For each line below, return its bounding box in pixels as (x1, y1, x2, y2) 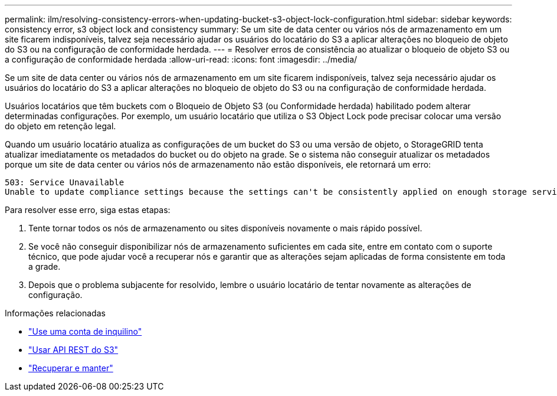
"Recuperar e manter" (28, 363, 113, 373)
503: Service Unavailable (5, 178, 124, 187)
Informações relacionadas (5, 308, 106, 318)
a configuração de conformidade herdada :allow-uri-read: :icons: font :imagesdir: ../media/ (5, 54, 358, 64)
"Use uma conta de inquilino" (28, 326, 142, 336)
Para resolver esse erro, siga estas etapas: (5, 205, 171, 215)
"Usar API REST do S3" (28, 345, 119, 355)
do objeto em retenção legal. (5, 121, 116, 131)
